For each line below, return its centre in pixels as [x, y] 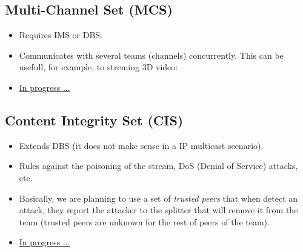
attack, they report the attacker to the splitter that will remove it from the [158, 210]
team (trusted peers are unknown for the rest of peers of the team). [144, 221]
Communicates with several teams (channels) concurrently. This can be [151, 55]
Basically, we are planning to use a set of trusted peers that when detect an [158, 198]
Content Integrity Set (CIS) [94, 120]
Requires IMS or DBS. [61, 35]
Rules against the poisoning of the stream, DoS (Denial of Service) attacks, [158, 166]
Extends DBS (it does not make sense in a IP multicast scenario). [141, 145]
